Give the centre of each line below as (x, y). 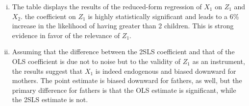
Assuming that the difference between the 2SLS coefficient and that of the (123, 52)
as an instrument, (219, 61)
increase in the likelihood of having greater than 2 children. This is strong (123, 26)
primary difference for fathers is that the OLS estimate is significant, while (124, 90)
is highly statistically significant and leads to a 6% (163, 16)
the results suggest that (47, 71)
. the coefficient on (48, 16)
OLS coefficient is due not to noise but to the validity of (96, 61)
